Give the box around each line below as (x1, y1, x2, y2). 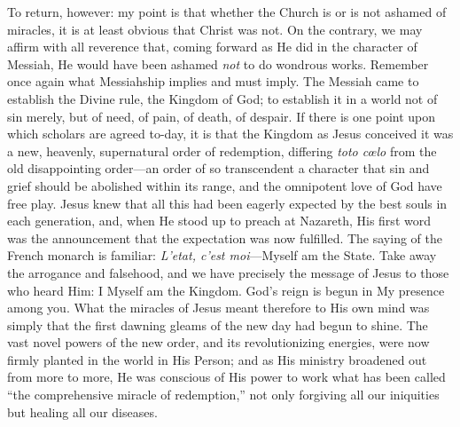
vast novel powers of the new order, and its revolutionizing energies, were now (7, 333, 430, 352)
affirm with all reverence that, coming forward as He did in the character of (7, 37, 417, 56)
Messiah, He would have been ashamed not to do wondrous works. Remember (7, 54, 429, 73)
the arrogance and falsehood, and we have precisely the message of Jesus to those (7, 263, 449, 281)
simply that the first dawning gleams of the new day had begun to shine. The (7, 315, 428, 334)
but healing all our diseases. (7, 402, 158, 421)
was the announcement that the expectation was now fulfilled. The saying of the (7, 228, 442, 247)
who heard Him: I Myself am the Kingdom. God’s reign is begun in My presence (7, 281, 445, 299)
